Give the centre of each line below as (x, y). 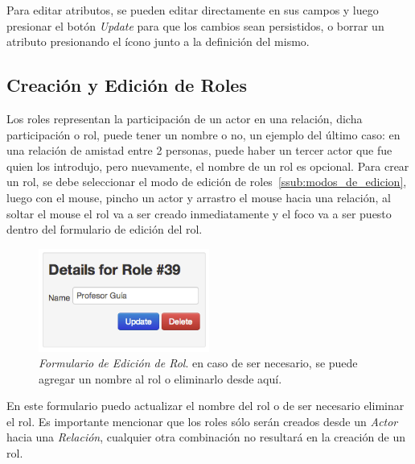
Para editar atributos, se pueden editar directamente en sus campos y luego (193, 10)
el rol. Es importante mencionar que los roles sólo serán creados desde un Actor (202, 421)
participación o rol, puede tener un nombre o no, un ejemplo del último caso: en (203, 134)
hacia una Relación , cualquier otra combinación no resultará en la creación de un (206, 437)
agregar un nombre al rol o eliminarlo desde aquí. (160, 378)
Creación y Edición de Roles (127, 85)
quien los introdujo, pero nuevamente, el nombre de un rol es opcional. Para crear (208, 166)
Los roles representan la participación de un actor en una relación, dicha (185, 118)
